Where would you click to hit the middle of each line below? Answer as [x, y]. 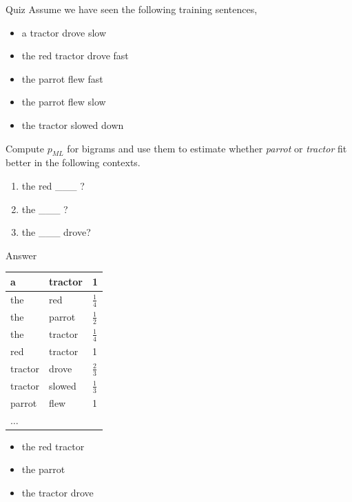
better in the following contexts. [73, 162]
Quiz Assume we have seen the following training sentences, [132, 9]
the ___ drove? [56, 232]
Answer [21, 255]
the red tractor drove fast [75, 56]
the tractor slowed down [73, 124]
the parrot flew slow [64, 102]
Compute [25, 148]
